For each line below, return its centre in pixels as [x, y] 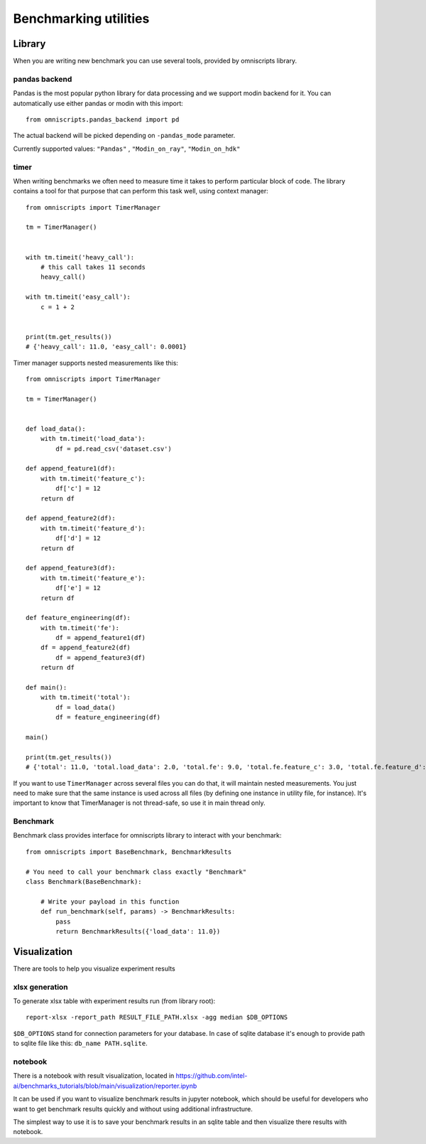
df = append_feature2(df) [86, 648]
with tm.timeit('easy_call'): [78, 297]
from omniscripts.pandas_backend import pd [103, 119]
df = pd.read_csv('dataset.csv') [114, 449]
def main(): [47, 688]
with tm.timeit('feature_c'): [93, 479]
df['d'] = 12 [78, 538]
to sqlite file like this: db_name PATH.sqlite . [81, 1043]
